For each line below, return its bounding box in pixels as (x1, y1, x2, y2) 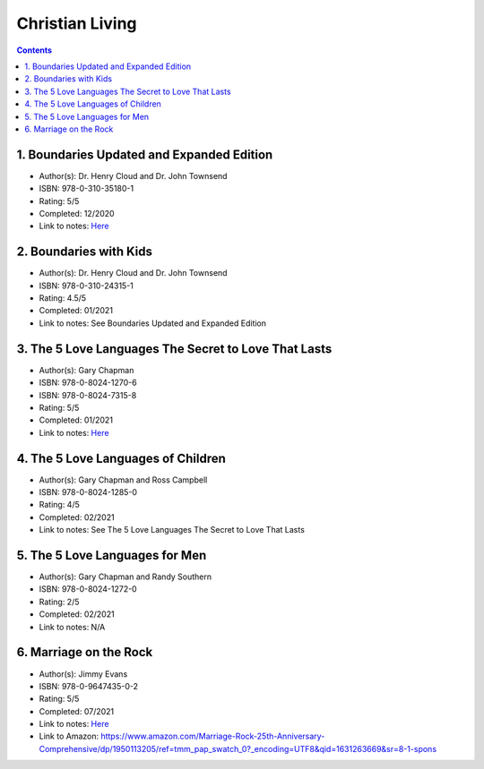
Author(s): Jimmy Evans (39, 668, 128, 679)
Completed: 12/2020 (39, 208, 116, 218)
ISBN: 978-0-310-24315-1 (39, 280, 134, 291)
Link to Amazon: (39, 731, 99, 742)
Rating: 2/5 (39, 596, 80, 607)
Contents (16, 45, 53, 56)
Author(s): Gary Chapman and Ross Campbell (39, 474, 208, 485)
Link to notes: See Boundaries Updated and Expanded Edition (39, 318, 267, 329)
